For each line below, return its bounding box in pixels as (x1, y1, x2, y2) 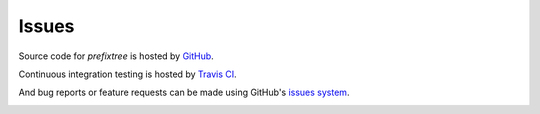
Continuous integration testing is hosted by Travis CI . (18, 68, 237, 80)
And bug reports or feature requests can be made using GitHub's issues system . (18, 86, 350, 99)
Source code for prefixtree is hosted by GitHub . (18, 50, 214, 62)
